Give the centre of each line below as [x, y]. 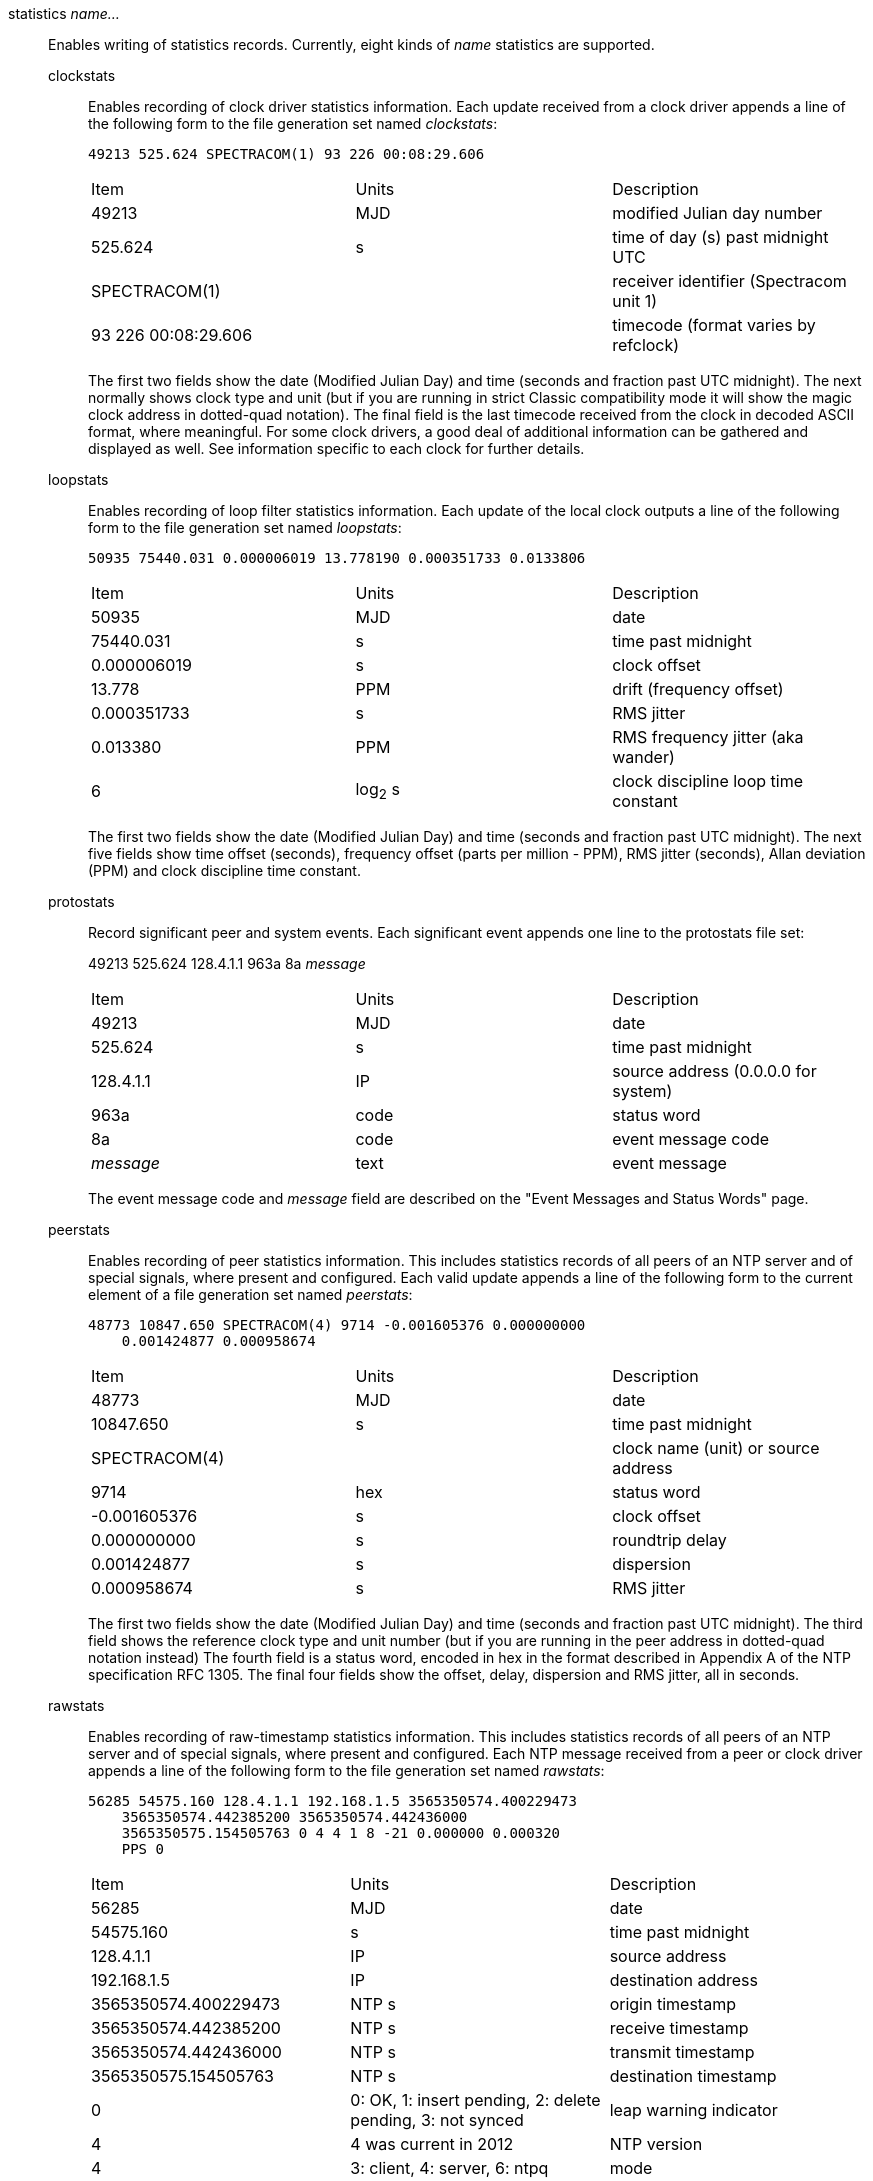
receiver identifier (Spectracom [729, 281]
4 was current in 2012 [432, 2144]
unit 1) [635, 301]
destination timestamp [693, 2076]
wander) [643, 757]
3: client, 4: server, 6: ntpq [449, 2168]
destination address [683, 1980]
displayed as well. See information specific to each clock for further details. [336, 448]
